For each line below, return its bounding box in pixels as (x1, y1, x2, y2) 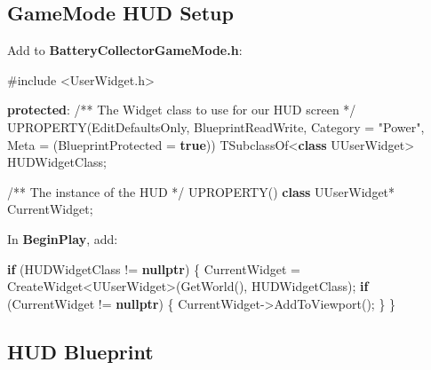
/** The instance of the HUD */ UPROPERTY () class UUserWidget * (7, 182, 395, 201)
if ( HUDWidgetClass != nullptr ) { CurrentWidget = (7, 259, 300, 278)
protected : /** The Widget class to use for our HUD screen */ (7, 100, 356, 119)
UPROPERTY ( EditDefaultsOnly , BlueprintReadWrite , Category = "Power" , (7, 117, 425, 136)
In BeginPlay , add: (7, 229, 118, 248)
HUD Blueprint (7, 337, 154, 365)
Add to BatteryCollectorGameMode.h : (7, 41, 243, 59)
